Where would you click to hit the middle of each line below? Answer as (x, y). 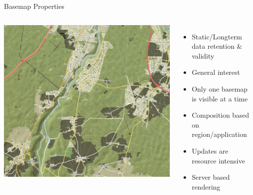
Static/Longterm (217, 36)
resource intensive (218, 160)
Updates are (210, 150)
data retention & (217, 46)
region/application (219, 134)
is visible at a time (220, 98)
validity (203, 55)
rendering (206, 186)
